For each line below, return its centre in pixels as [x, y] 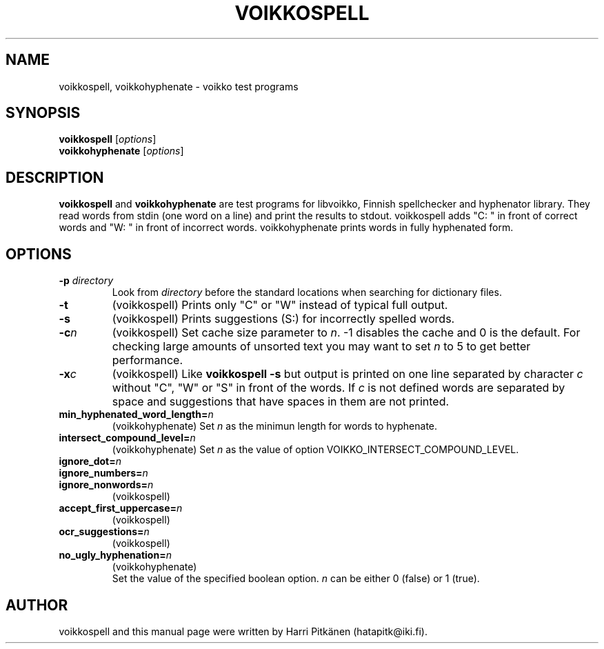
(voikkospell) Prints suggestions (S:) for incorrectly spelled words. [283, 319]
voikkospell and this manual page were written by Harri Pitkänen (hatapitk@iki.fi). [243, 631]
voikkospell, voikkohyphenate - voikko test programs [179, 86]
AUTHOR [37, 605]
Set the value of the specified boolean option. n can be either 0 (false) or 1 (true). [296, 579]
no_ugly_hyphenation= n [115, 555]
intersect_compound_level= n [127, 438]
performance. [148, 360]
